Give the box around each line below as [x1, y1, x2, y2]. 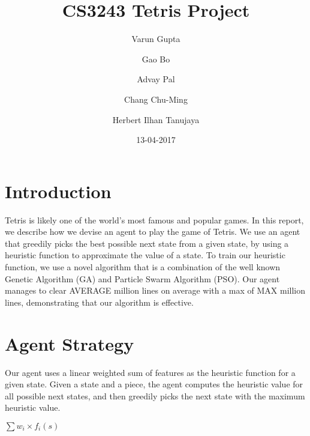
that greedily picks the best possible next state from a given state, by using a [5, 237, 289, 249]
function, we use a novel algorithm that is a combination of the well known [5, 261, 281, 273]
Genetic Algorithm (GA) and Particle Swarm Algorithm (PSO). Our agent [5, 272, 280, 285]
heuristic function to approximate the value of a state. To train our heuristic [5, 249, 285, 261]
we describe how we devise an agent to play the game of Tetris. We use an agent [5, 225, 300, 238]
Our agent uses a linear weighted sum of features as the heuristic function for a [5, 366, 296, 378]
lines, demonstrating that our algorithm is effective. [5, 295, 194, 308]
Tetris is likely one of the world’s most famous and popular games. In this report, [5, 213, 304, 226]
